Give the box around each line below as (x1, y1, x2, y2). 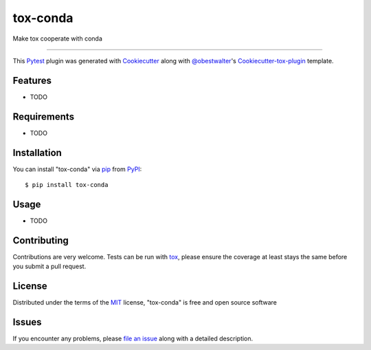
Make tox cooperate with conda (12, 34, 103, 43)
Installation (12, 146, 62, 158)
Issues (12, 316, 42, 328)
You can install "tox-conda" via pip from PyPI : (12, 165, 142, 173)
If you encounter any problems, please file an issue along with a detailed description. (12, 334, 254, 343)
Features (12, 74, 52, 86)
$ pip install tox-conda (25, 181, 109, 189)
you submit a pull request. (12, 262, 87, 271)
